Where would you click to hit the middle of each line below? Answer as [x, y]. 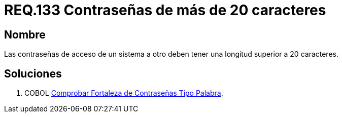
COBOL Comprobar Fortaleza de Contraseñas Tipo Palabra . [124, 93]
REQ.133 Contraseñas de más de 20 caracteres [165, 10]
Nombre [25, 34]
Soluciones [33, 73]
